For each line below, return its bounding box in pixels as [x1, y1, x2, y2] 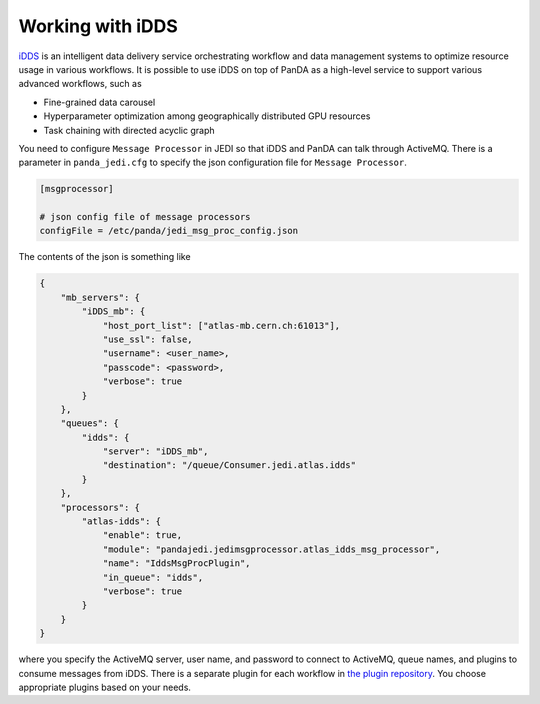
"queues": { [60, 418, 120, 429]
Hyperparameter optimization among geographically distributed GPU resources [43, 110, 371, 122]
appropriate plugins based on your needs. [18, 681, 192, 693]
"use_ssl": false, [102, 333, 194, 345]
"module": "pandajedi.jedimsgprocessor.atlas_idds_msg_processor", [102, 543, 441, 555]
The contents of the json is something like [18, 251, 191, 263]
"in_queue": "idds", [102, 571, 204, 583]
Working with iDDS [18, 15, 179, 37]
